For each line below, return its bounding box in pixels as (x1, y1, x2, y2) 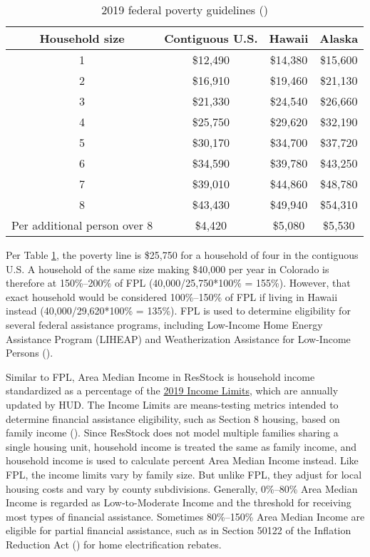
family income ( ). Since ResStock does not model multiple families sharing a (6, 425, 339, 440)
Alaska (319, 30, 359, 46)
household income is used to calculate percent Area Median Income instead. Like (6, 453, 359, 468)
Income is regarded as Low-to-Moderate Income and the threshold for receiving (6, 495, 351, 510)
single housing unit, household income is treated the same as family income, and (6, 439, 357, 454)
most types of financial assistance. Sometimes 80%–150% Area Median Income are (6, 509, 365, 523)
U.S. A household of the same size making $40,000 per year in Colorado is (6, 261, 329, 276)
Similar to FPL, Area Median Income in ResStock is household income (6, 369, 315, 384)
